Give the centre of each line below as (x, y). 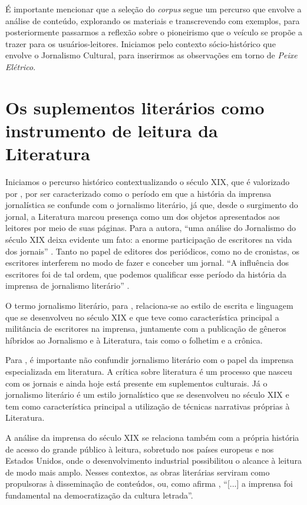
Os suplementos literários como (135, 107)
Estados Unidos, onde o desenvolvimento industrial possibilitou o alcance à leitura (153, 461)
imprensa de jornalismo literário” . (67, 285)
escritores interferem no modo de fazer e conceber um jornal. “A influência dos (147, 263)
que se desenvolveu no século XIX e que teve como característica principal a (142, 317)
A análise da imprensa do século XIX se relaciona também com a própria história (152, 437)
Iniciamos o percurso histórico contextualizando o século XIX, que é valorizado (148, 182)
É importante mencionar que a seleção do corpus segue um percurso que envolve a (153, 9)
